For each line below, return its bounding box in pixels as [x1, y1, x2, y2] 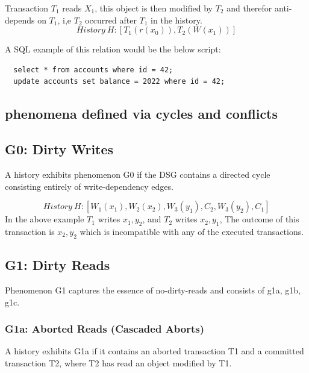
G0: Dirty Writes [5, 140, 114, 158]
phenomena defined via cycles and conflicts [5, 104, 278, 123]
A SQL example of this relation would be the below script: [5, 43, 221, 55]
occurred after [85, 13, 137, 26]
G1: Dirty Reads [5, 255, 110, 274]
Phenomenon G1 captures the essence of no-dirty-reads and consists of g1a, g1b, [5, 283, 301, 296]
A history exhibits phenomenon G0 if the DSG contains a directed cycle [5, 168, 270, 180]
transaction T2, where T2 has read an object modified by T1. [5, 356, 232, 369]
